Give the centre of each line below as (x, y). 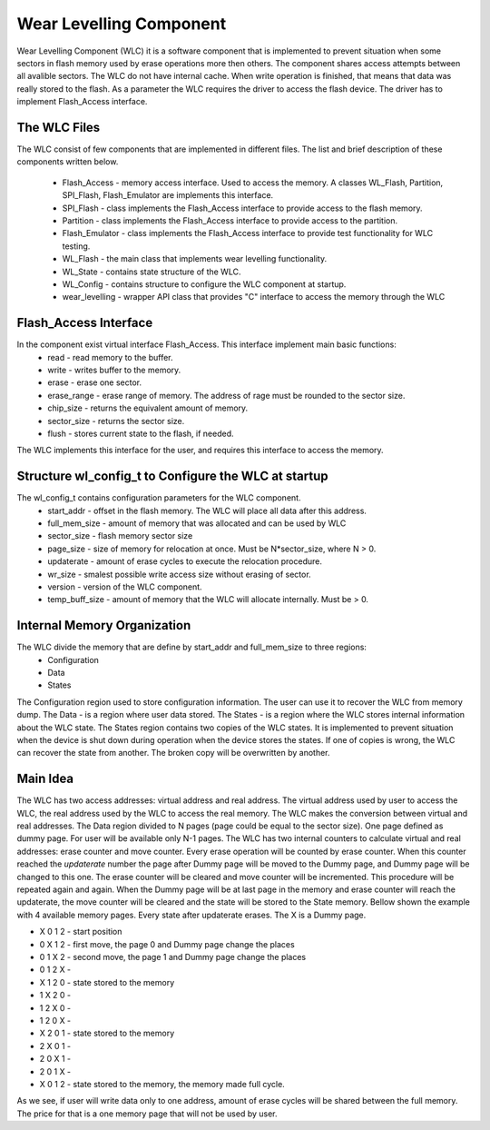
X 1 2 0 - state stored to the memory (107, 982)
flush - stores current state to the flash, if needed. (141, 433)
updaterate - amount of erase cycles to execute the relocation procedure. (185, 561)
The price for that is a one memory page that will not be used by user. (147, 1114)
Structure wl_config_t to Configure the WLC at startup (172, 476)
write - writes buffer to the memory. (114, 370)
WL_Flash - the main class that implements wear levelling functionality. (194, 259)
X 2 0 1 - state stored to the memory (107, 1033)
